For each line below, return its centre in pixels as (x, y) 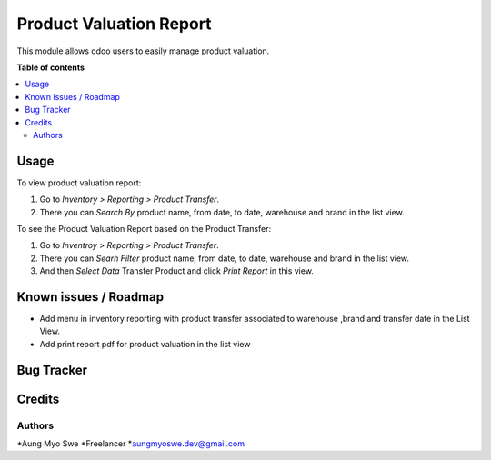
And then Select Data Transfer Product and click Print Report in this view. (176, 271)
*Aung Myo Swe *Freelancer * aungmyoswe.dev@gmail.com (131, 444)
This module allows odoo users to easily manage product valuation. (143, 51)
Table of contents (51, 67)
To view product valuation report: (79, 183)
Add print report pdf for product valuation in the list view (145, 344)
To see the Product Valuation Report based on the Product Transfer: (144, 228)
